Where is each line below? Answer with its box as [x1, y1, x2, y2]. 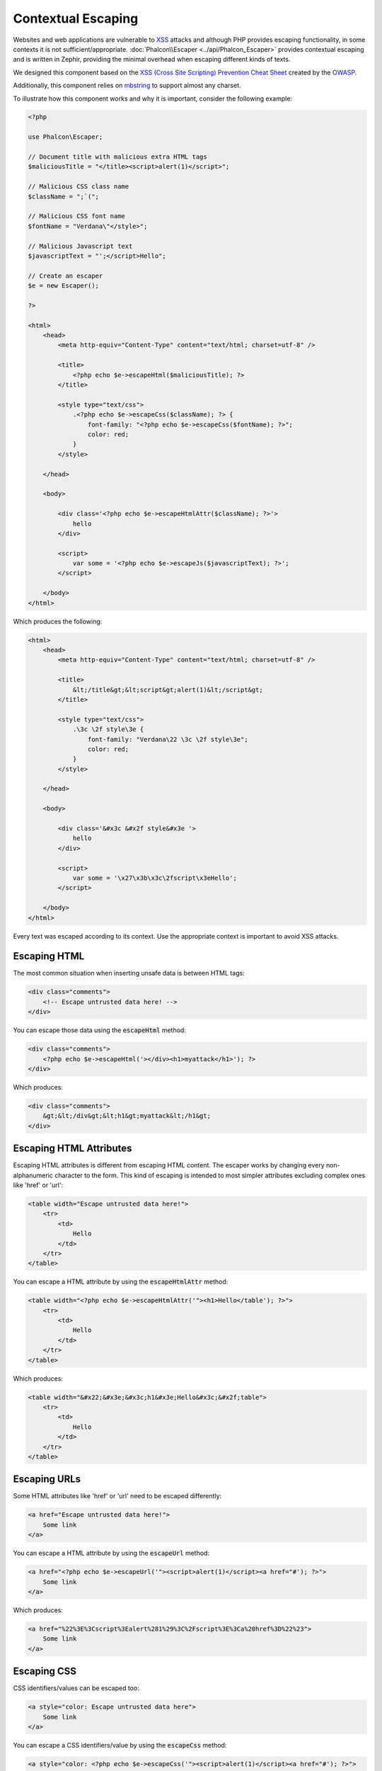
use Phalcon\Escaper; [28, 133, 103, 141]
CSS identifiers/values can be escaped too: [13, 1684, 139, 1692]
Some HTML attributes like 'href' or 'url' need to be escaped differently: [13, 1492, 222, 1500]
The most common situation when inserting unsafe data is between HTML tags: [13, 969, 245, 978]
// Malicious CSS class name [28, 183, 129, 191]
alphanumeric [13, 1171, 53, 1179]
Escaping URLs [13, 1473, 81, 1486]
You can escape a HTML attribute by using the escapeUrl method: [13, 1549, 210, 1558]
